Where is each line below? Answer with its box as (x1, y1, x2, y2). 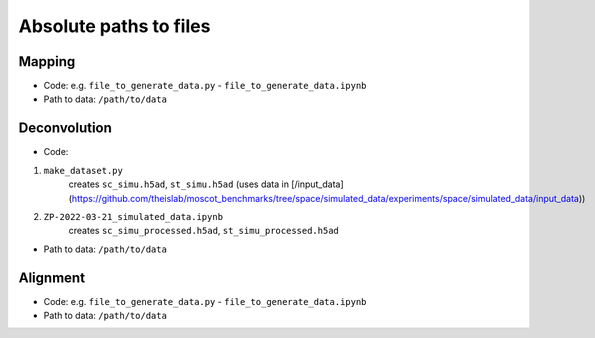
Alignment (18, 269, 85, 286)
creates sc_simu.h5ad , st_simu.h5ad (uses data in (68, 178, 290, 190)
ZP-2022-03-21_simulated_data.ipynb (43, 211, 224, 222)
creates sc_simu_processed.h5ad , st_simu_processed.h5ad (68, 225, 339, 237)
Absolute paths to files (18, 15, 211, 37)
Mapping (18, 53, 76, 70)
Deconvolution (18, 120, 112, 137)
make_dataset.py (43, 165, 124, 176)
